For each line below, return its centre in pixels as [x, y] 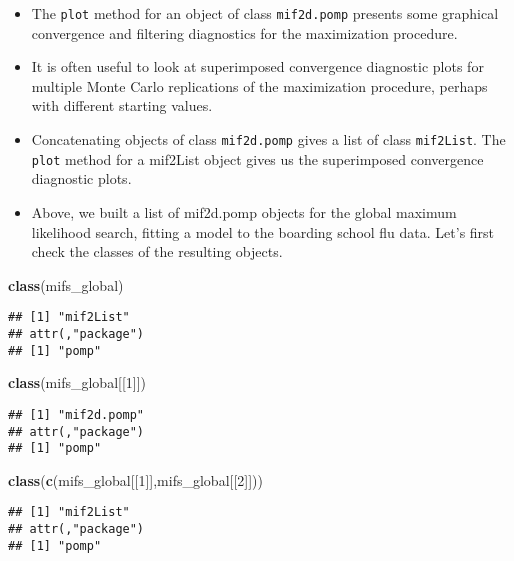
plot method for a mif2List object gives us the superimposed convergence [257, 158]
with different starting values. [122, 105]
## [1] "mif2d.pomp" [76, 414]
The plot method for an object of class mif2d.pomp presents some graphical [265, 13]
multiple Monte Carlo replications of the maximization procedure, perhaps [259, 85]
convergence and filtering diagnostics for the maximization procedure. [244, 32]
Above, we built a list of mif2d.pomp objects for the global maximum [244, 211]
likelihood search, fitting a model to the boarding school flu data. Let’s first [263, 231]
